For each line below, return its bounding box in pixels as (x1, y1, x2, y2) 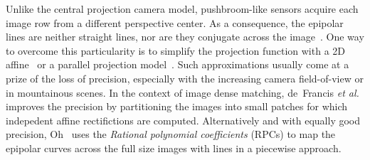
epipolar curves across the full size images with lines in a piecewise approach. (6, 140, 342, 155)
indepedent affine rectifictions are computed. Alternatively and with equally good (6, 112, 361, 127)
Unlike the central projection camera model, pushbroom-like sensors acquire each (6, 1, 359, 16)
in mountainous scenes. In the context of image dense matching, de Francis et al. (6, 85, 359, 100)
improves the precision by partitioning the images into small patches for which (6, 99, 348, 114)
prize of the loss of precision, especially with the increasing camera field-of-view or (6, 70, 364, 85)
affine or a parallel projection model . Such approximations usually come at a (6, 57, 349, 72)
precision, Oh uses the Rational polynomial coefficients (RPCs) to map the (6, 127, 336, 142)
